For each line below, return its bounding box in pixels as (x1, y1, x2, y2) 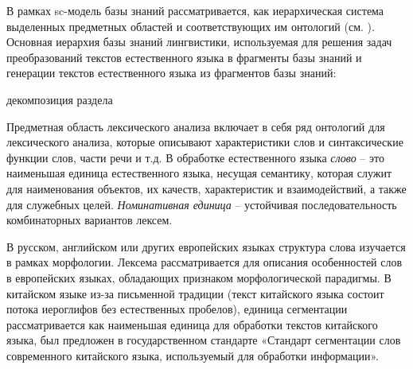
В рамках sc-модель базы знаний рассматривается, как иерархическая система (6, 2, 384, 18)
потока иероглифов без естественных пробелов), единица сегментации (6, 301, 348, 317)
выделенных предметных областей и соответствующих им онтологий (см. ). (6, 17, 375, 34)
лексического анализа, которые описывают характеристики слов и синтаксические (6, 134, 403, 150)
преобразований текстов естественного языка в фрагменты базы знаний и (6, 49, 362, 65)
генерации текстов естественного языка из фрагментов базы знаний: (6, 64, 337, 81)
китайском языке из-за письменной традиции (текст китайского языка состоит (6, 285, 384, 301)
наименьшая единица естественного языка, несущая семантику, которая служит (6, 165, 392, 181)
